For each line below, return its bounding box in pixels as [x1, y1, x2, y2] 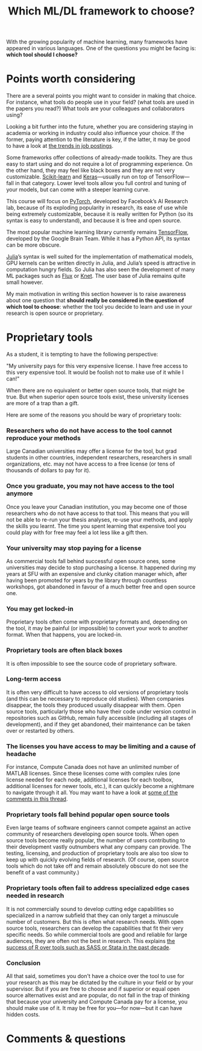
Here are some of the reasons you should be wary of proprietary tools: [6, 411, 182, 418]
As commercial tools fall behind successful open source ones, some [6, 557, 176, 564]
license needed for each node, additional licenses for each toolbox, [6, 776, 174, 783]
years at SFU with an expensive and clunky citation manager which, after [6, 570, 188, 577]
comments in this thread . [6, 795, 68, 803]
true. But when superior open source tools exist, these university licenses [6, 393, 189, 400]
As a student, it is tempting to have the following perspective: [6, 351, 159, 358]
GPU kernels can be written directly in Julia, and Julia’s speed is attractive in [6, 259, 196, 267]
